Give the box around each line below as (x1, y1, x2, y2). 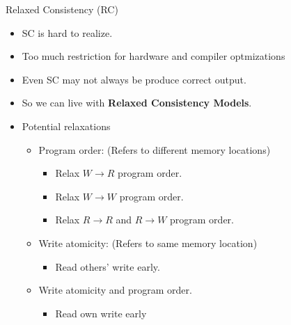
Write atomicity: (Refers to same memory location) (38, 235, 258, 250)
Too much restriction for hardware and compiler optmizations (22, 49, 285, 63)
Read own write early (55, 306, 147, 320)
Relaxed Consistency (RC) (6, 2, 118, 16)
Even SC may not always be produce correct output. (22, 72, 246, 86)
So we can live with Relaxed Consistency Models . (22, 95, 252, 110)
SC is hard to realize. (22, 25, 113, 40)
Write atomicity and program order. (38, 283, 192, 297)
